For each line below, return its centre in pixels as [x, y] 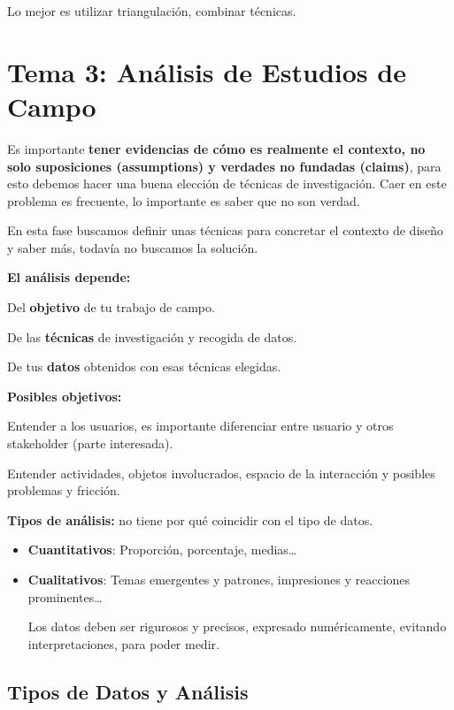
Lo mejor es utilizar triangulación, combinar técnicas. [152, 11]
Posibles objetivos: [65, 396]
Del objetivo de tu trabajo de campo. [111, 307]
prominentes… [65, 596]
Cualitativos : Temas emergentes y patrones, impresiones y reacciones [219, 579]
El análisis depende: [69, 277]
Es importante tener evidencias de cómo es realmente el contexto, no [216, 148]
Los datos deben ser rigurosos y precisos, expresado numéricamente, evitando [237, 626]
